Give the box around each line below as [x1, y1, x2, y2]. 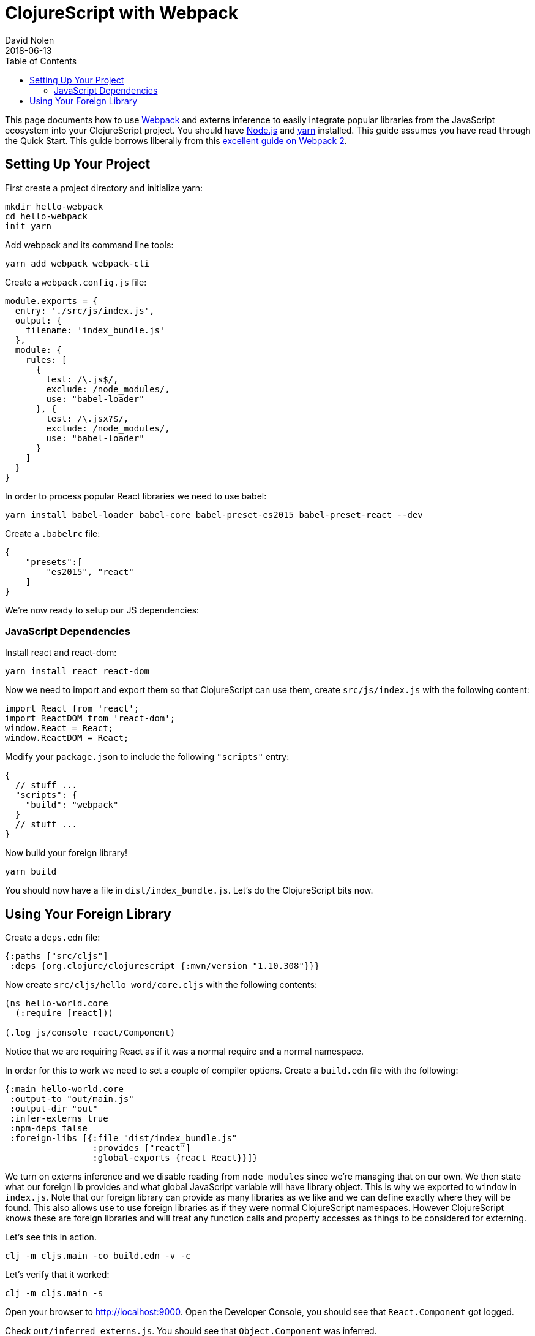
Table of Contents [5, 55, 77, 66]
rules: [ [25, 354, 67, 365]
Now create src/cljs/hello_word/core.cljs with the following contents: [5, 979, 317, 990]
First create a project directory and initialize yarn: [5, 182, 203, 193]
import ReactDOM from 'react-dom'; [5, 713, 176, 724]
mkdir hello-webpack [5, 201, 103, 211]
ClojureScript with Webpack [5, 2, 239, 23]
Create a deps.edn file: [5, 932, 100, 943]
